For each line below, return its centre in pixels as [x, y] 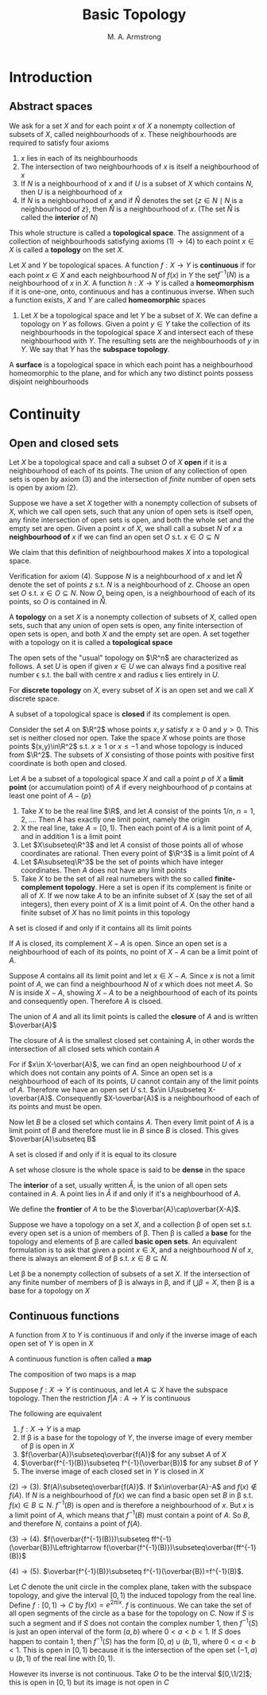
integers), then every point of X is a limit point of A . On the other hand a [137, 904]
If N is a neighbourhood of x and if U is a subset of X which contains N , [137, 183]
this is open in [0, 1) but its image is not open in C [89, 1682]
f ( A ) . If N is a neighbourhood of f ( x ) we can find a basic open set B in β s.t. [131, 1495]
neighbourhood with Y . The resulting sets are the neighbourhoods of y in [140, 341]
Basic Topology [134, 15]
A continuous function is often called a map [80, 1359]
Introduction [51, 77]
